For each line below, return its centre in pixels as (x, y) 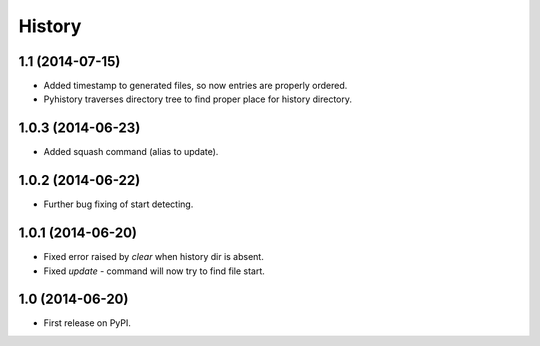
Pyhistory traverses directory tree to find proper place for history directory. (197, 99)
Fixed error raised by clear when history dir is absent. (153, 257)
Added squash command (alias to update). (131, 152)
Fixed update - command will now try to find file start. (154, 271)
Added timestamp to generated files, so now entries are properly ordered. (195, 86)
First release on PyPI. (87, 323)
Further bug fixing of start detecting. (118, 204)
